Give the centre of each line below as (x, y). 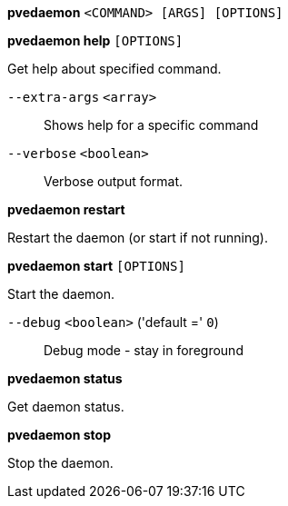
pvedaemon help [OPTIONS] (95, 40)
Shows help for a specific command (151, 125)
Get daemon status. (66, 407)
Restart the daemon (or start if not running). (138, 238)
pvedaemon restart (66, 209)
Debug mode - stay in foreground (144, 350)
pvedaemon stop (59, 435)
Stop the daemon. (60, 463)
